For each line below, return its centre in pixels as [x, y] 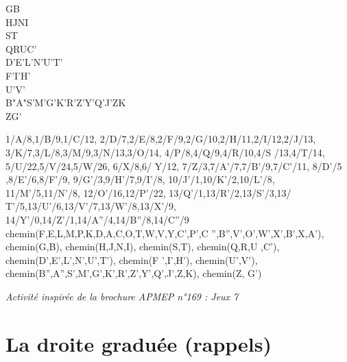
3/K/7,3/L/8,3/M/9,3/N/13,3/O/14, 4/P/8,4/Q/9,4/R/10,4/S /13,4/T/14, [165, 152]
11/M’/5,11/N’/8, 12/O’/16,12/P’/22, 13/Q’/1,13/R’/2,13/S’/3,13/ [148, 192]
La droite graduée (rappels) [139, 343]
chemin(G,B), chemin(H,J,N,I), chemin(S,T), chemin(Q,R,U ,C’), [143, 246]
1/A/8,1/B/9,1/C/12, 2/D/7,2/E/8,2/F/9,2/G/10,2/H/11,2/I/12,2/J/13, [161, 139]
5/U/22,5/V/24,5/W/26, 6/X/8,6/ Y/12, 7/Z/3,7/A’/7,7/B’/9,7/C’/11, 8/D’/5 [174, 166]
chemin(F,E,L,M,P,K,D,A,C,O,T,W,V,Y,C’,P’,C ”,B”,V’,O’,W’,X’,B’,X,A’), [165, 233]
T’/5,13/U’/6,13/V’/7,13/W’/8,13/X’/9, [91, 206]
